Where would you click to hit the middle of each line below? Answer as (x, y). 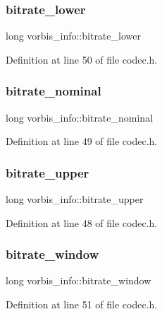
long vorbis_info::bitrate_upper (75, 199)
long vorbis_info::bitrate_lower (73, 36)
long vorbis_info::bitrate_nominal (80, 117)
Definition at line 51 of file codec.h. (82, 304)
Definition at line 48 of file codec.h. (82, 222)
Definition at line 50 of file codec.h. (82, 59)
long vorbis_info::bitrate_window (79, 280)
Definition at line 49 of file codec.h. (82, 141)
